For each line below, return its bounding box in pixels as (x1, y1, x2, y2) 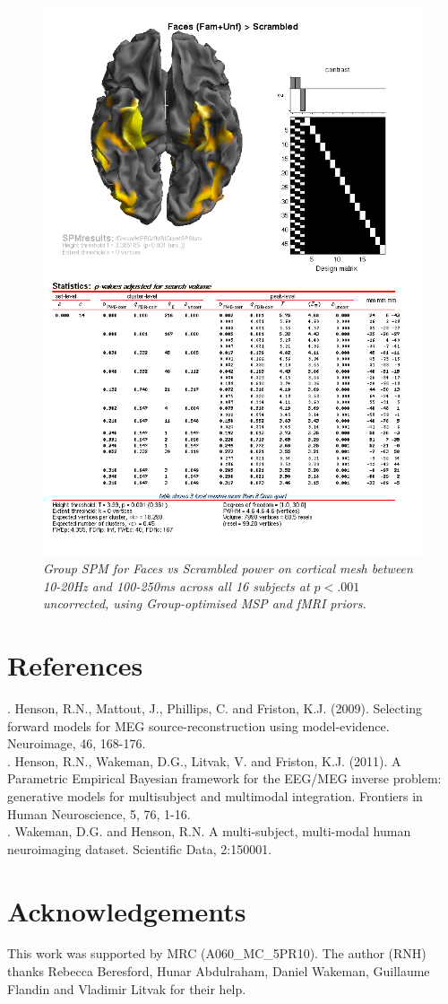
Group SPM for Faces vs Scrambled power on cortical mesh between (43, 559, 413, 578)
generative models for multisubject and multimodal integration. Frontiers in (7, 786, 423, 805)
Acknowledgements (7, 892, 246, 929)
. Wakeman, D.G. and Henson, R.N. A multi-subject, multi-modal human (7, 822, 411, 841)
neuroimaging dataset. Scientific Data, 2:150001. (7, 839, 272, 858)
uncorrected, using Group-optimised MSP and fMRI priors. (43, 594, 366, 613)
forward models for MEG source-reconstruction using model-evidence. (7, 716, 390, 735)
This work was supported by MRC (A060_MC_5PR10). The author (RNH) (7, 944, 426, 963)
